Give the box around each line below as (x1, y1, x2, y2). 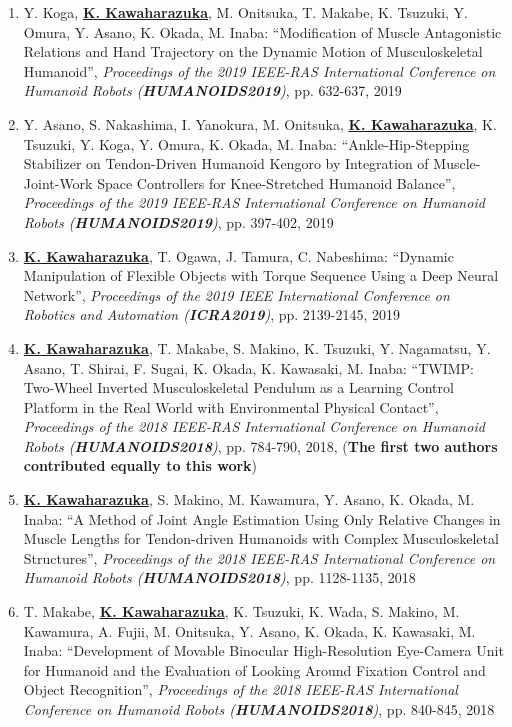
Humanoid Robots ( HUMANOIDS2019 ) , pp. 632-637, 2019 (23, 80, 402, 101)
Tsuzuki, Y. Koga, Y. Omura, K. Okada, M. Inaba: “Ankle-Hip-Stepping (23, 133, 470, 154)
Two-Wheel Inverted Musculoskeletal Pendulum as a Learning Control (23, 377, 454, 398)
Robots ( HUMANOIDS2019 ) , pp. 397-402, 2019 (23, 211, 334, 232)
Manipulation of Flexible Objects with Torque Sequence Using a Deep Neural (23, 265, 499, 286)
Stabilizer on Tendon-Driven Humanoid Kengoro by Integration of (23, 153, 429, 174)
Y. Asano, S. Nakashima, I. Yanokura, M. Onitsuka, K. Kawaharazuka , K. (23, 113, 497, 134)
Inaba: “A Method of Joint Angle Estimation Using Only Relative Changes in (23, 508, 501, 529)
